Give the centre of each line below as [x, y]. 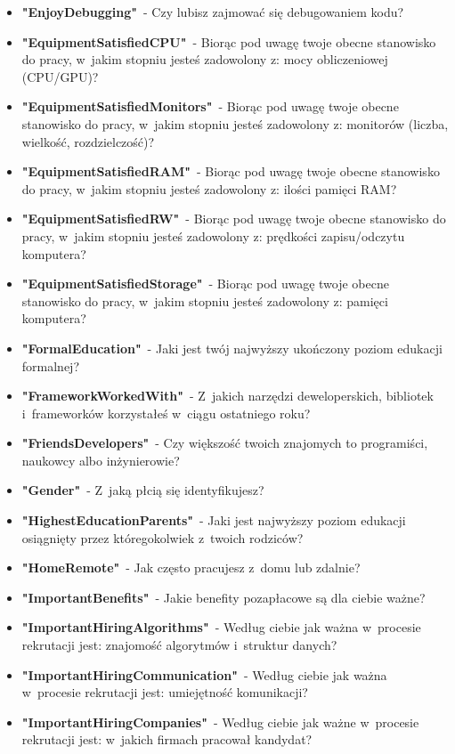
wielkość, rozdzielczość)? [88, 141]
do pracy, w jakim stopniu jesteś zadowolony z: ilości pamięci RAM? [209, 188]
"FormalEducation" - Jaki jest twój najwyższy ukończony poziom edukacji [232, 348]
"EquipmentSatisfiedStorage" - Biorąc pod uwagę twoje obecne [205, 284]
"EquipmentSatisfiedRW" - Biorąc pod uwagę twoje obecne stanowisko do [234, 219]
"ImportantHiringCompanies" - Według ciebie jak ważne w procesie [220, 722]
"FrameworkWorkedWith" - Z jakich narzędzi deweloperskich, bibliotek [227, 396]
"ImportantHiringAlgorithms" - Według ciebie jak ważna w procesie [221, 627]
